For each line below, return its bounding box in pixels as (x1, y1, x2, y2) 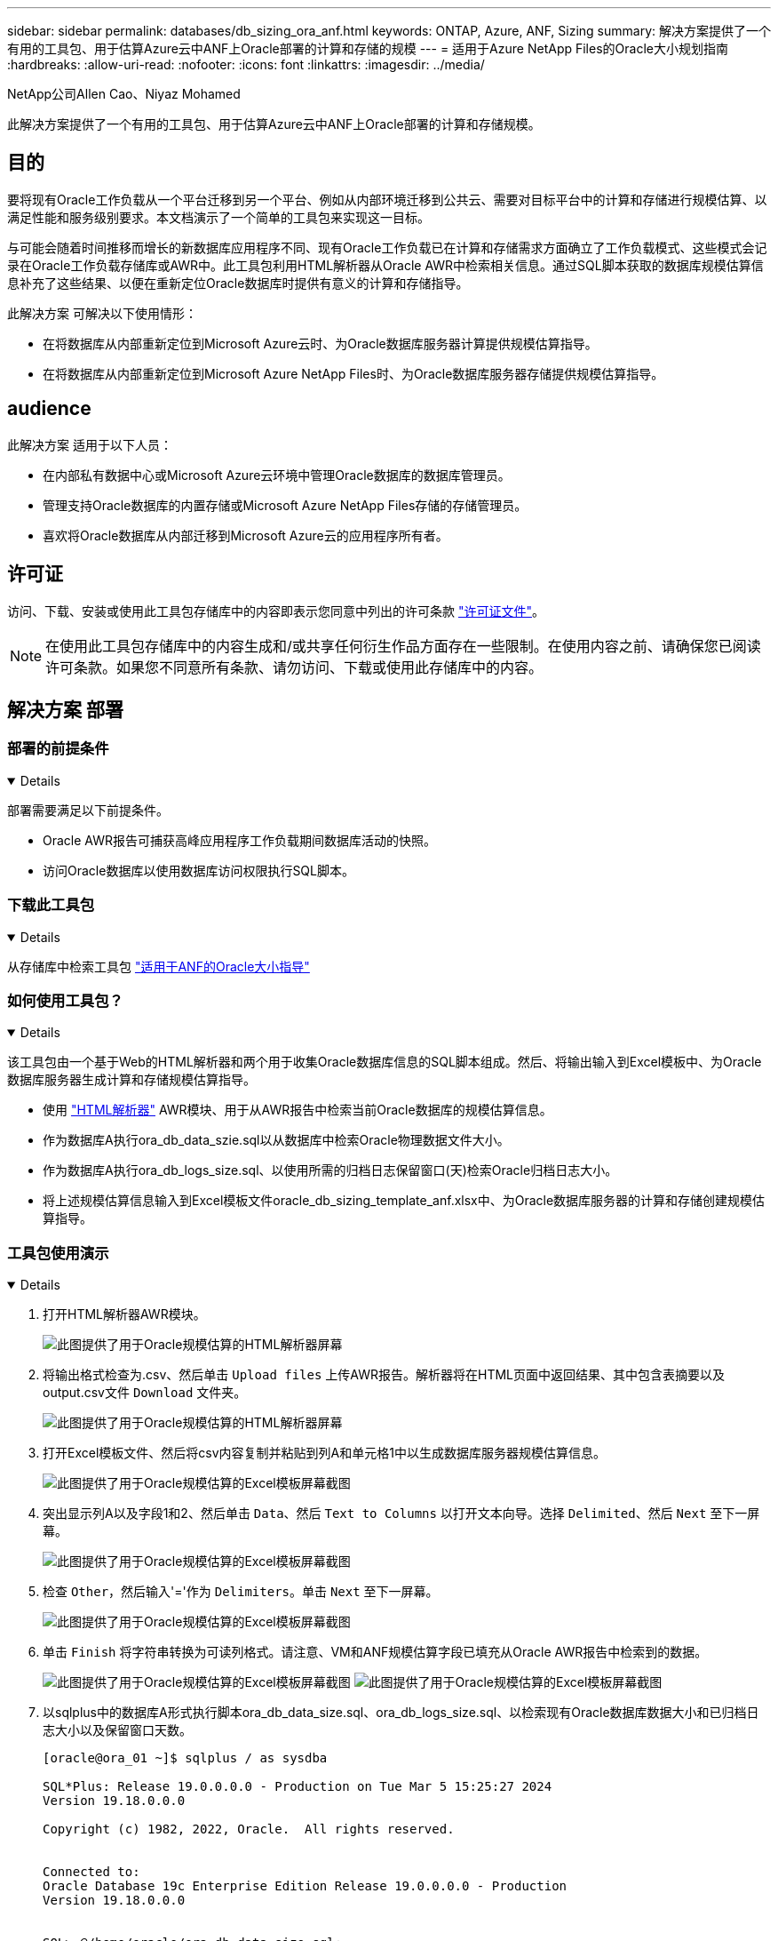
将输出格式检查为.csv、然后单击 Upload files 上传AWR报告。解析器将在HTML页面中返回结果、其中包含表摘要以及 (43, 1367, 726, 1382)
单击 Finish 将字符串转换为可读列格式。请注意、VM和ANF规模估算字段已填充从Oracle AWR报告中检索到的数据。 (43, 1644, 708, 1659)
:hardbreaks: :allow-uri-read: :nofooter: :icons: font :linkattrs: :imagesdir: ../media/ (7, 57, 485, 72)
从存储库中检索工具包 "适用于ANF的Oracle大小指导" (7, 958, 310, 974)
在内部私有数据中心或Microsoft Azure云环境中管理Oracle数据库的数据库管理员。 (43, 467, 511, 483)
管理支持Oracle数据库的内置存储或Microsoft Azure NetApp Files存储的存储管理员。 (43, 497, 528, 513)
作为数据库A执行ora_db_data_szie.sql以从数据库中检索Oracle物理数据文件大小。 (43, 1132, 510, 1148)
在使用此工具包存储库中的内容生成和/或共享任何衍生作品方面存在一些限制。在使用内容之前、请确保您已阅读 (45, 636, 761, 655)
